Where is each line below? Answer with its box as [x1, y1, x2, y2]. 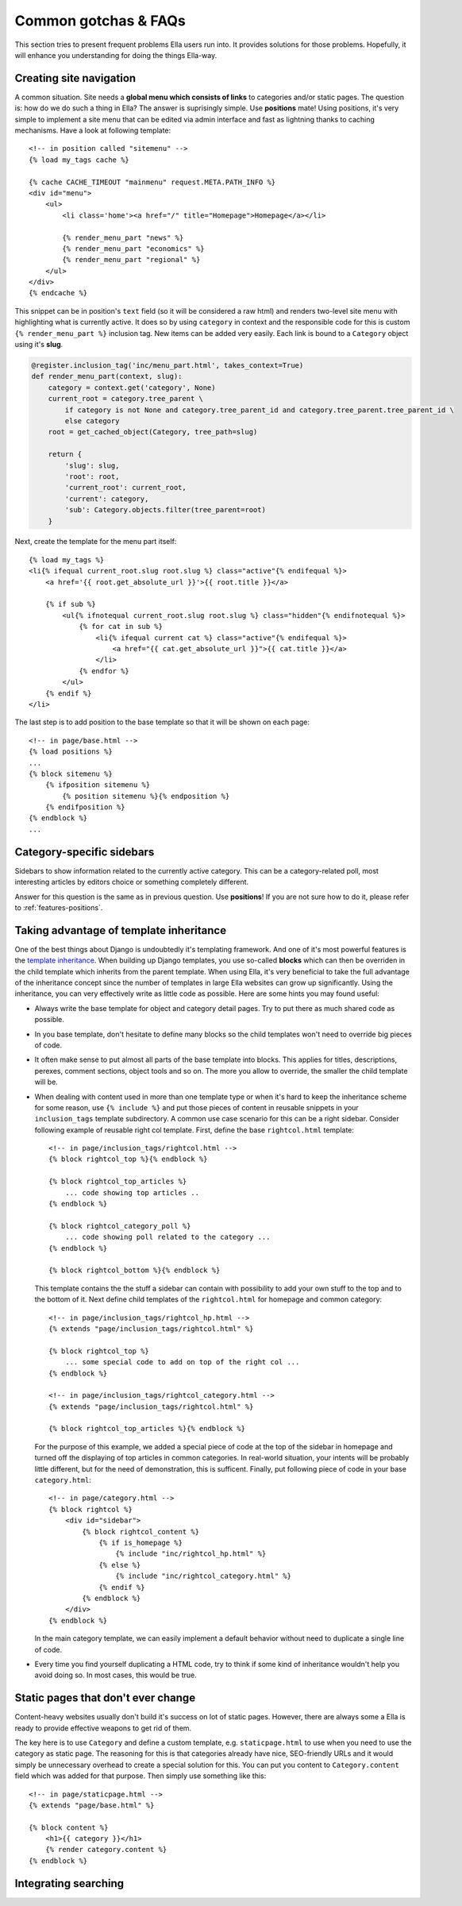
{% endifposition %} [44, 803, 125, 812]
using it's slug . [14, 340, 64, 349]
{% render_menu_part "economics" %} [62, 244, 206, 253]
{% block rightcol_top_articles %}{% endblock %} [48, 1424, 246, 1433]
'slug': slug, [64, 461, 120, 470]
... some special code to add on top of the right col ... [64, 1358, 300, 1367]
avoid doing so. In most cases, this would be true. [34, 1670, 198, 1680]
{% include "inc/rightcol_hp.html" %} [115, 1549, 267, 1558]
